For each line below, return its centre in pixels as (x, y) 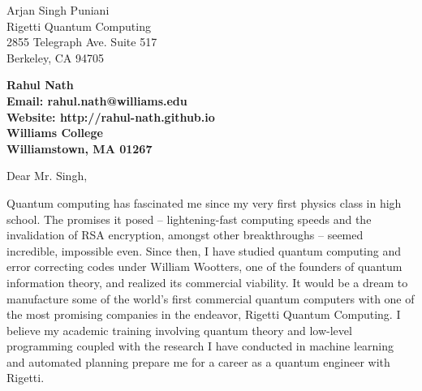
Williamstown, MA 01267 (80, 148)
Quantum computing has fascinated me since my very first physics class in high (204, 202)
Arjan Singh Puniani (58, 10)
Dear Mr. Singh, (47, 176)
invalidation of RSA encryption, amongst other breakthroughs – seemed (185, 235)
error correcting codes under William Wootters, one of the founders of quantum (205, 266)
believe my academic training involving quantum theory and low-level (179, 330)
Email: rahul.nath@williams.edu (97, 100)
